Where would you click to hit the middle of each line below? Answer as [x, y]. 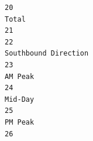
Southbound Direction [47, 54]
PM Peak [20, 122]
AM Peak [20, 76]
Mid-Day [20, 99]
